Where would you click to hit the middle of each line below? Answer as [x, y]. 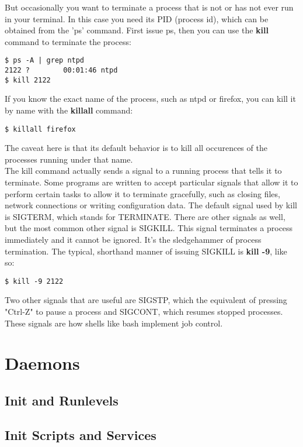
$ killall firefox [40, 129]
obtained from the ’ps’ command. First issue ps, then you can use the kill [137, 30]
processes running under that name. [69, 159]
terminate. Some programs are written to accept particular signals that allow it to [151, 182]
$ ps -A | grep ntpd [45, 61]
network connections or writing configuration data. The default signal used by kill [151, 205]
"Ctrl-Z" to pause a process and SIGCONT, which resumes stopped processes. [144, 311]
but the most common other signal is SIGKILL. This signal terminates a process [149, 228]
